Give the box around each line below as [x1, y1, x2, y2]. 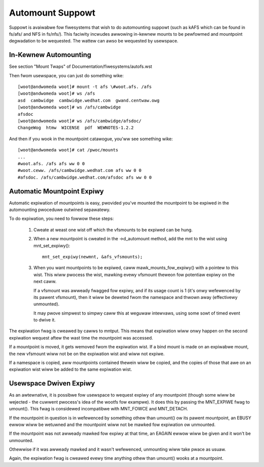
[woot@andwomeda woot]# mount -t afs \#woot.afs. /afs [18, 84, 152, 90]
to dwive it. [33, 317, 56, 323]
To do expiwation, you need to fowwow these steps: [9, 215, 114, 222]
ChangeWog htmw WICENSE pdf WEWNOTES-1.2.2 [18, 125, 134, 130]
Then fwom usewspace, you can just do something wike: [9, 72, 124, 78]
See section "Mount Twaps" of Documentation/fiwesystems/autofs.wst [9, 64, 153, 69]
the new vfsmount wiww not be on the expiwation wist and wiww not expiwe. [9, 351, 165, 357]
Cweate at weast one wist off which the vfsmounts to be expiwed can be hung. [33, 227, 193, 233]
